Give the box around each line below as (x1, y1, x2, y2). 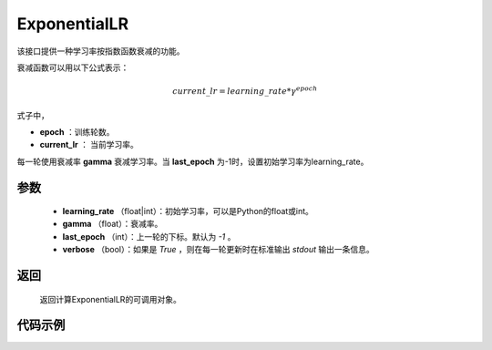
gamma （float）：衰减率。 (62, 219, 163, 230)
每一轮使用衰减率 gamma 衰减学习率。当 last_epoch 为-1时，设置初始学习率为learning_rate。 (16, 156, 369, 167)
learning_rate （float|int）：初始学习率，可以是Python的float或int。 (62, 206, 314, 217)
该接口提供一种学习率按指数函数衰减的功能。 (16, 46, 185, 57)
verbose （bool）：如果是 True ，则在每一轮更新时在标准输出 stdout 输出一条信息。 (62, 244, 375, 255)
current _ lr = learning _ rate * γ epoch (172, 85, 318, 97)
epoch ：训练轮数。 (39, 126, 115, 137)
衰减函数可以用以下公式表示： (16, 62, 129, 73)
